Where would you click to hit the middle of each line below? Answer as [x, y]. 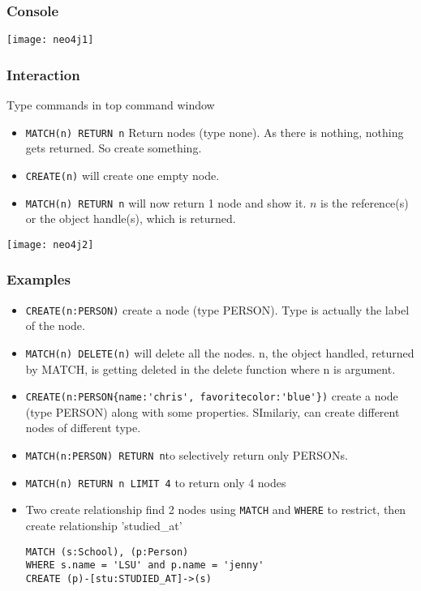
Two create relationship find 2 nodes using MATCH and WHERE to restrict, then [216, 510]
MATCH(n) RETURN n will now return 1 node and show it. [166, 202]
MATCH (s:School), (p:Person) [107, 552]
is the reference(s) [365, 202]
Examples [39, 279]
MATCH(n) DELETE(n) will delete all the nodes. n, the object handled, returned [220, 352]
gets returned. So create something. [114, 148]
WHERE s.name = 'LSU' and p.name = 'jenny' [145, 565]
